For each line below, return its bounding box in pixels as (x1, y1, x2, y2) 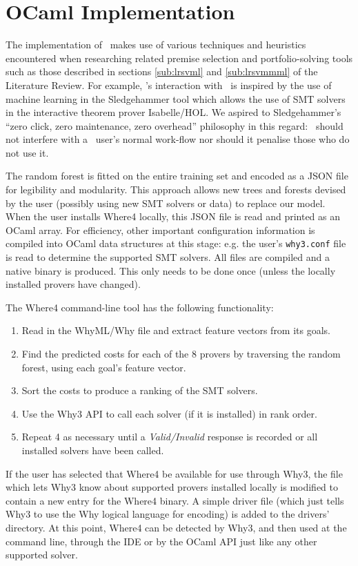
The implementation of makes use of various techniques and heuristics (6, 37, 306, 52)
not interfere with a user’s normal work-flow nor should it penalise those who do (6, 132, 350, 146)
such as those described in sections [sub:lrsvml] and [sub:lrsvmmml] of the (6, 64, 318, 79)
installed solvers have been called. (21, 443, 164, 458)
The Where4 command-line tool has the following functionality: (6, 300, 274, 314)
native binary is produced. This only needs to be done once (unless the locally (6, 263, 336, 277)
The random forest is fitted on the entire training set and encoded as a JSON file (6, 168, 348, 183)
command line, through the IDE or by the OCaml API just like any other (6, 534, 317, 548)
